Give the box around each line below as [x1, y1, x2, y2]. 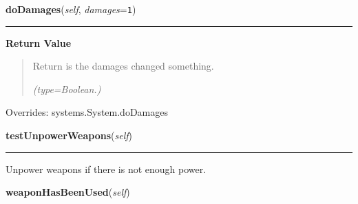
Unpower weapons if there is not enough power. [6, 161, 207, 176]
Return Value [6, 35, 72, 50]
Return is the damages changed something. [32, 59, 214, 73]
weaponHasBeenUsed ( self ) [6, 185, 130, 199]
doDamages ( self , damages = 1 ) [6, 2, 136, 16]
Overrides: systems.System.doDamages [6, 105, 168, 119]
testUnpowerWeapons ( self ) [6, 128, 133, 143]
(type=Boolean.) [32, 81, 101, 96]
